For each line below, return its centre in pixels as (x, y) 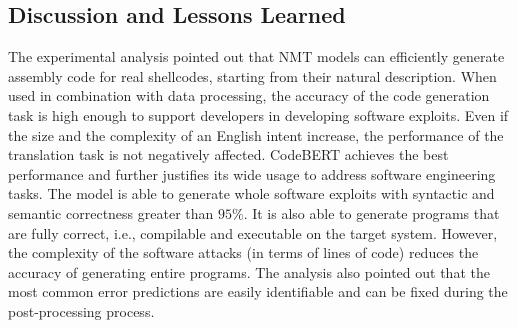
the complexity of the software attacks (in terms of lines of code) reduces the (243, 252)
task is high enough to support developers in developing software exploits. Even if (258, 114)
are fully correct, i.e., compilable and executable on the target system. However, (253, 232)
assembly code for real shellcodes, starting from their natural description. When (252, 75)
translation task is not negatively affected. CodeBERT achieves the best (228, 154)
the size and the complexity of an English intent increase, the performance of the (256, 134)
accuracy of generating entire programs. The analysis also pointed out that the (249, 271)
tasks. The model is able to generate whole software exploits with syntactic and (251, 193)
